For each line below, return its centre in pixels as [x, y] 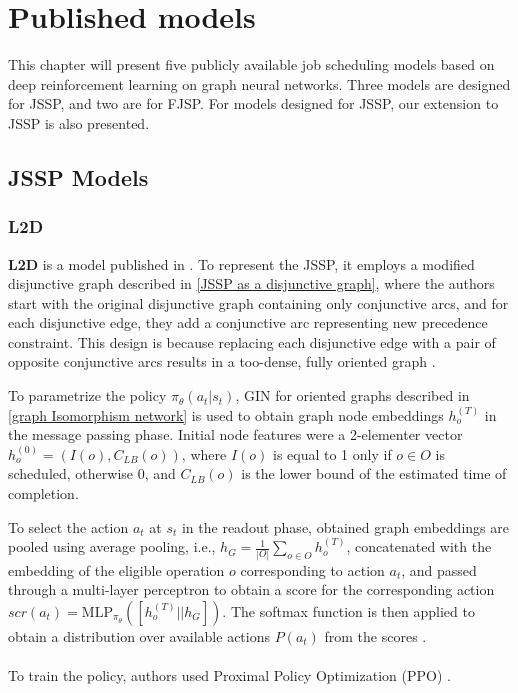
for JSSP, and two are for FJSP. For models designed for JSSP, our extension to [253, 103]
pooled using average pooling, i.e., [112, 546]
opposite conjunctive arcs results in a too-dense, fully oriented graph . [222, 361]
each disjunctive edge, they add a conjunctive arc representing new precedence [248, 322]
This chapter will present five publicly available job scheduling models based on [251, 64]
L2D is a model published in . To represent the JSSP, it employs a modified [241, 263]
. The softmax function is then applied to [348, 610]
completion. [43, 493]
